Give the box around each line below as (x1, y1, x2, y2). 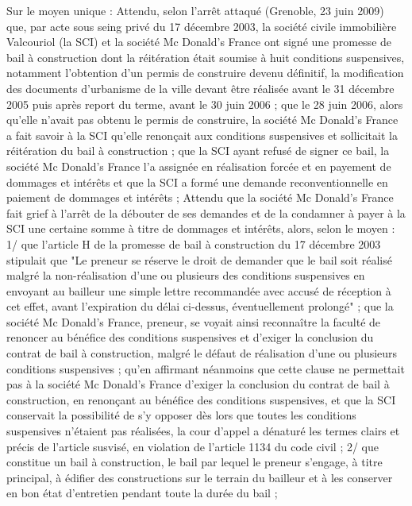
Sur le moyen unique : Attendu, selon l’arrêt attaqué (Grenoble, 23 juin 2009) (6, 2, 384, 18)
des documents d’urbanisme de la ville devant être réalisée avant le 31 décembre (6, 79, 395, 96)
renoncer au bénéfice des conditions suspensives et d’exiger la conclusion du (6, 329, 374, 346)
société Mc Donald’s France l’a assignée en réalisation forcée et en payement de (6, 157, 391, 174)
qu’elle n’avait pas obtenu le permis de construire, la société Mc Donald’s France (6, 111, 399, 128)
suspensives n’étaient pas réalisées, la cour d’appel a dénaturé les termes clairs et (6, 423, 400, 439)
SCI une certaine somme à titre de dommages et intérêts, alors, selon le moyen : (6, 220, 395, 237)
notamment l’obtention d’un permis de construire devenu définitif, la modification (6, 64, 404, 81)
